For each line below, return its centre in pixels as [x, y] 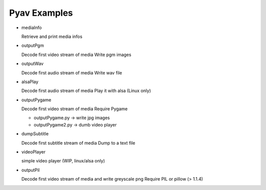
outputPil [31, 170]
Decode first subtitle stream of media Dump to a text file [78, 143]
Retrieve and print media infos [52, 36]
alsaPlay [30, 82]
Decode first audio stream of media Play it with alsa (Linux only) [86, 91]
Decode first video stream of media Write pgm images [76, 55]
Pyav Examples [41, 13]
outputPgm [33, 46]
